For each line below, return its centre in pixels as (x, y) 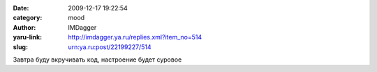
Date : (21, 8)
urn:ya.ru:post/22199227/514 (110, 47)
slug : (20, 47)
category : (28, 18)
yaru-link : (27, 37)
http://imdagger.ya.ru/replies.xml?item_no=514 (135, 37)
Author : (24, 27)
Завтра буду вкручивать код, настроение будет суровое (97, 60)
